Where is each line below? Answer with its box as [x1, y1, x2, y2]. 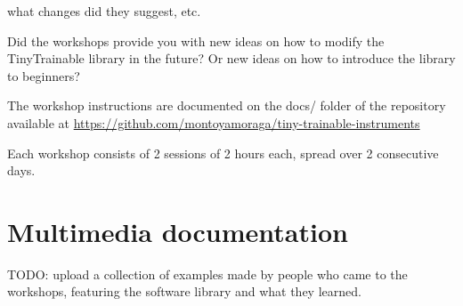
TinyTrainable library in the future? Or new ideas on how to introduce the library [7, 49, 456, 68]
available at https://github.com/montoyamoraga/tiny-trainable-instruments [7, 113, 420, 132]
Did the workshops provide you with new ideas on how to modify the [7, 31, 385, 50]
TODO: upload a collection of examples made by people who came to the [7, 264, 408, 283]
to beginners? [7, 66, 80, 85]
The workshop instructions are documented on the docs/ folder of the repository [7, 96, 446, 115]
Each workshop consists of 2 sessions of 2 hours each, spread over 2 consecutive [7, 143, 439, 162]
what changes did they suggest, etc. [7, 2, 201, 20]
